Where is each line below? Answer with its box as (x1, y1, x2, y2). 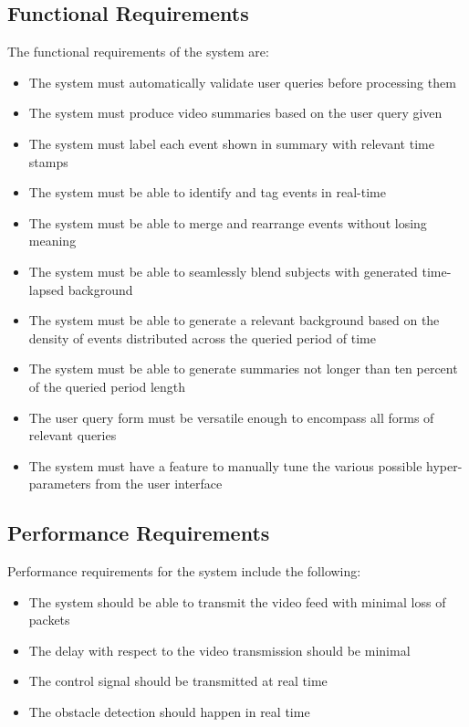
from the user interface (95, 474, 223, 493)
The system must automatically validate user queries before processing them (28, 72, 456, 91)
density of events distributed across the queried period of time (28, 328, 376, 347)
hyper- (426, 456, 463, 475)
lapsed (28, 279, 64, 299)
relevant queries (28, 426, 117, 445)
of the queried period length (28, 376, 186, 395)
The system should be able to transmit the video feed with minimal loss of (28, 592, 446, 611)
